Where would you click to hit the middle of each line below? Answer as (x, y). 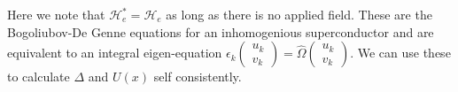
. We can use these (400, 53)
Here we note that (56, 14)
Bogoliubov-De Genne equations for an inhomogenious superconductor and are (221, 31)
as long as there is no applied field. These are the (299, 14)
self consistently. (198, 77)
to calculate (39, 77)
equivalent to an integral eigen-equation (115, 53)
